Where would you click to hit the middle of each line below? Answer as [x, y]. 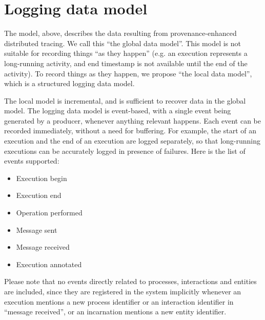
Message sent [37, 229]
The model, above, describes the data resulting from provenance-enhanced [120, 33]
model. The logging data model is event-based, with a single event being [118, 111]
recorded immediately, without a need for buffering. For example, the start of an [130, 131]
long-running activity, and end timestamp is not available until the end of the [126, 63]
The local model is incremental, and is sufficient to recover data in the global [125, 100]
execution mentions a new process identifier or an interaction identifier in [119, 301]
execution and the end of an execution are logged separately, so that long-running [132, 141]
